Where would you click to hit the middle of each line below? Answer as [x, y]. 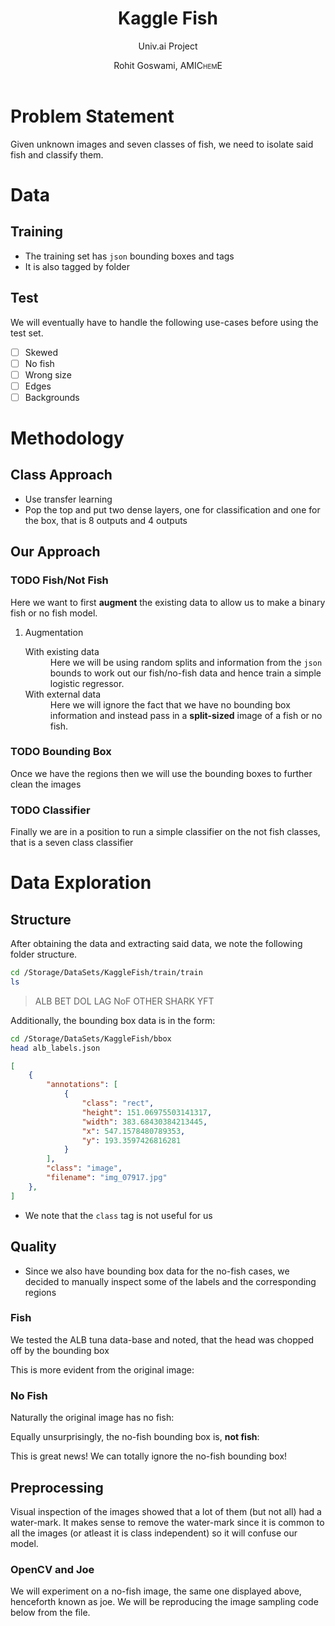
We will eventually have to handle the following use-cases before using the [164, 322]
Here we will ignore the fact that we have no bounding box [170, 704]
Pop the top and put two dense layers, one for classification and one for [172, 509]
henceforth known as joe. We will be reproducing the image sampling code [164, 1602]
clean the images [46, 784]
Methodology [67, 438]
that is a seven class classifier [72, 843]
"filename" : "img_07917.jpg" [107, 1178]
